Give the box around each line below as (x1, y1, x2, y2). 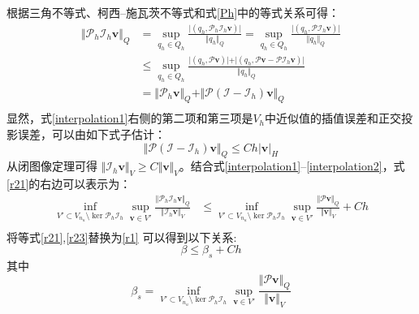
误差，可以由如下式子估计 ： (17, 126, 166, 143)
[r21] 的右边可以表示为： (6, 175, 132, 192)
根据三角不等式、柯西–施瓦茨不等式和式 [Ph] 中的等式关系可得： (6, 4, 340, 20)
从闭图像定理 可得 (6, 157, 97, 174)
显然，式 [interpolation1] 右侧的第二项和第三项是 (6, 110, 253, 127)
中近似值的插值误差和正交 (265, 110, 402, 127)
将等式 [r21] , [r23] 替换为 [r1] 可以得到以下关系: (6, 228, 237, 245)
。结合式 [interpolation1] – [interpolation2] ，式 (179, 157, 405, 174)
